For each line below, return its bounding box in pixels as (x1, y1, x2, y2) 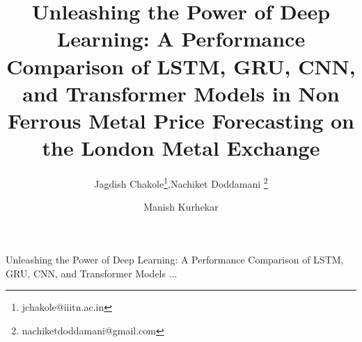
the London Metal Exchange (42, 133, 320, 162)
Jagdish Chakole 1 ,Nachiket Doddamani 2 (94, 174, 268, 190)
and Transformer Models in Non (22, 79, 340, 107)
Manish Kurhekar (143, 199, 219, 214)
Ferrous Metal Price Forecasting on (7, 106, 354, 134)
